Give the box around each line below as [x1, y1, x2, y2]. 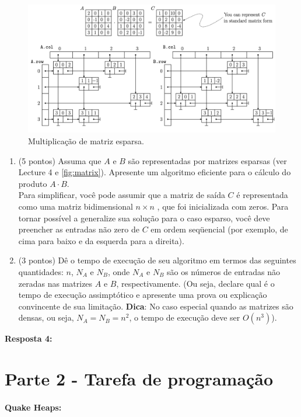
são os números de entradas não [167, 265, 281, 277]
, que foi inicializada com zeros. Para [157, 200, 289, 213]
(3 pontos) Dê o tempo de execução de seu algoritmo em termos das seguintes [18, 254, 296, 266]
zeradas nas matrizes [18, 277, 93, 289]
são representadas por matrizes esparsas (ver [128, 154, 287, 166]
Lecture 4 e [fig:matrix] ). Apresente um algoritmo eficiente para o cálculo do [18, 166, 291, 178]
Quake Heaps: [5, 401, 62, 413]
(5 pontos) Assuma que [18, 154, 101, 166]
